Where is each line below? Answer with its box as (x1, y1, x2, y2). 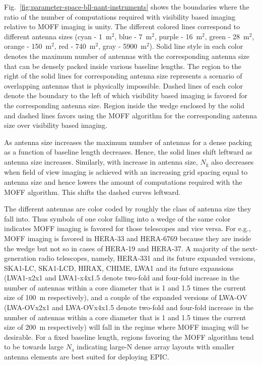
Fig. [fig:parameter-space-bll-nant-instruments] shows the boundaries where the (4, 2, 249, 12)
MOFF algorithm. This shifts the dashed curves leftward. (4, 186, 181, 197)
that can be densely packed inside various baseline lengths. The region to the (4, 60, 242, 71)
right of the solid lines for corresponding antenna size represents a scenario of (4, 70, 242, 81)
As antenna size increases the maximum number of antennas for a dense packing (4, 136, 252, 147)
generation (4, 253, 36, 263)
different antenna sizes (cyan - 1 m (4, 31, 112, 41)
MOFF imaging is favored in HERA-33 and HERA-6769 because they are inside (4, 233, 251, 243)
